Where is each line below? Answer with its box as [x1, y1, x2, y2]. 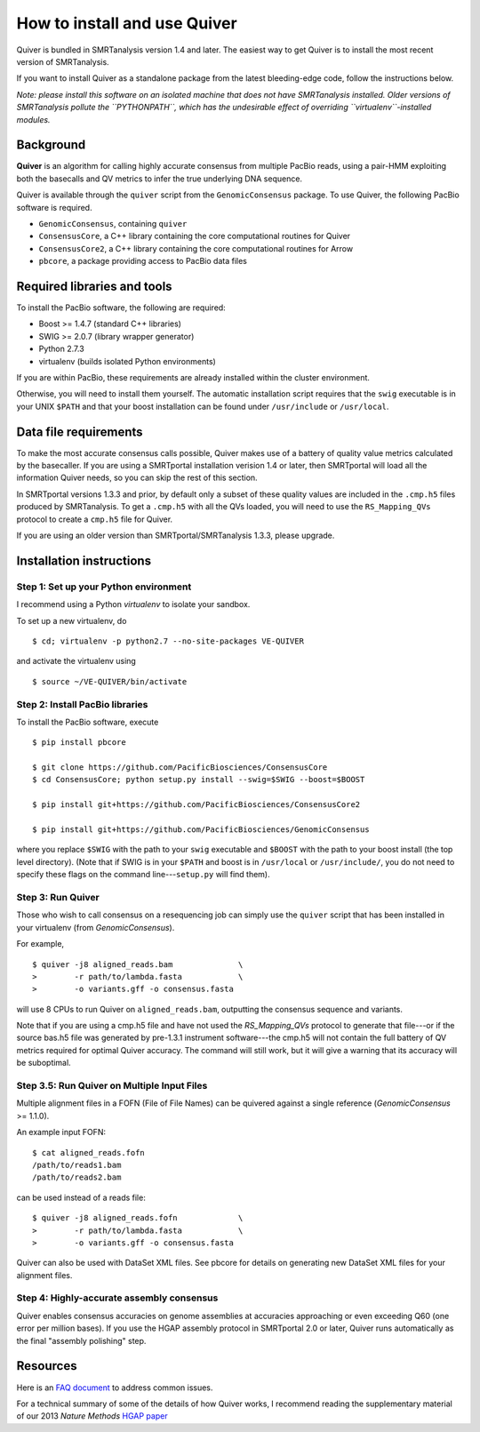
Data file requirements [16, 424, 143, 439]
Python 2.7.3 [38, 343, 84, 355]
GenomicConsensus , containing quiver [38, 218, 188, 228]
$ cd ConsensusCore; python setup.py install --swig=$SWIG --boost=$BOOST [32, 774, 365, 785]
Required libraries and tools [16, 278, 172, 293]
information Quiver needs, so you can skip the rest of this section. [16, 472, 258, 484]
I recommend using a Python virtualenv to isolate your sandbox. [16, 599, 251, 610]
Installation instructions [16, 553, 151, 568]
